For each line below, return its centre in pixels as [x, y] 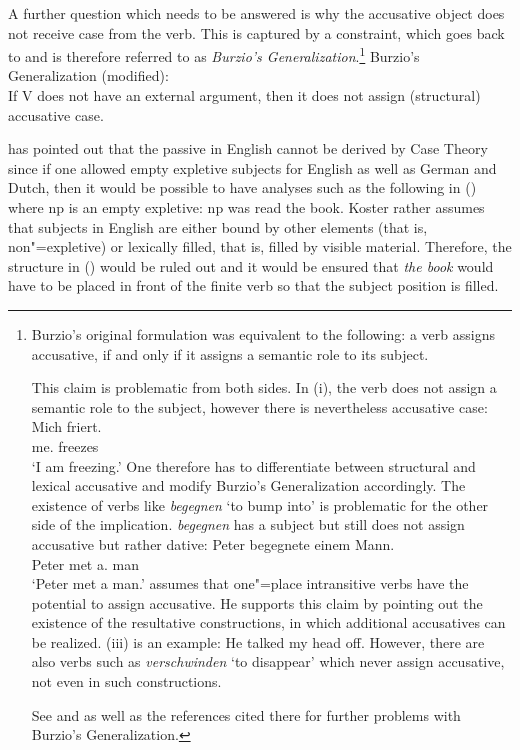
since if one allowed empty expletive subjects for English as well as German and [252, 167]
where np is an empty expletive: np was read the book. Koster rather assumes [246, 207]
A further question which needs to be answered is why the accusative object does [256, 13]
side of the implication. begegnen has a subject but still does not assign [248, 524]
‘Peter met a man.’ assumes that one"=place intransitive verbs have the [250, 583]
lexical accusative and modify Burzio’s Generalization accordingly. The [248, 485]
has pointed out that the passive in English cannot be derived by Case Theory [248, 148]
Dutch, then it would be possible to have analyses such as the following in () [242, 187]
